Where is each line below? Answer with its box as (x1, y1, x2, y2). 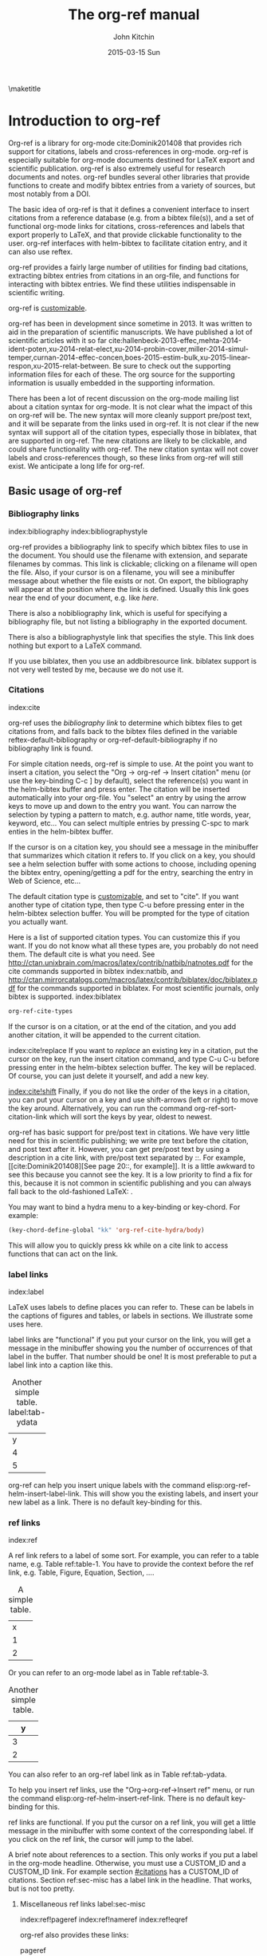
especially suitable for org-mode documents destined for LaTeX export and (8, 155, 255, 164)
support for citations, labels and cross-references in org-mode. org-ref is (8, 146, 249, 156)
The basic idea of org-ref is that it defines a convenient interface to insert (8, 204, 249, 214)
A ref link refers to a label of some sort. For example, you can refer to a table (8, 1551, 259, 1560)
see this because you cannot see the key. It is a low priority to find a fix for (8, 1169, 253, 1179)
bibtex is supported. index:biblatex (8, 992, 122, 1001)
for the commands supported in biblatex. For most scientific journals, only (17, 983, 260, 992)
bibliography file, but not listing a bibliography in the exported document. (8, 617, 248, 626)
